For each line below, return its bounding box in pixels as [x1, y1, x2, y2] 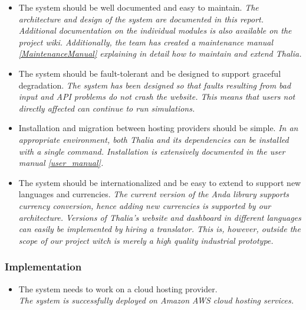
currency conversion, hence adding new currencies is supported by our [18, 199, 271, 211]
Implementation [5, 259, 82, 274]
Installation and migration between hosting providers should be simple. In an [18, 122, 298, 134]
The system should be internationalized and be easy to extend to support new [18, 176, 301, 188]
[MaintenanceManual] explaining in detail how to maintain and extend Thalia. [18, 47, 302, 60]
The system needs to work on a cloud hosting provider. [18, 282, 218, 295]
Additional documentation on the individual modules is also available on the [18, 24, 292, 37]
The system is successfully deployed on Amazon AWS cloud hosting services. [18, 294, 294, 306]
